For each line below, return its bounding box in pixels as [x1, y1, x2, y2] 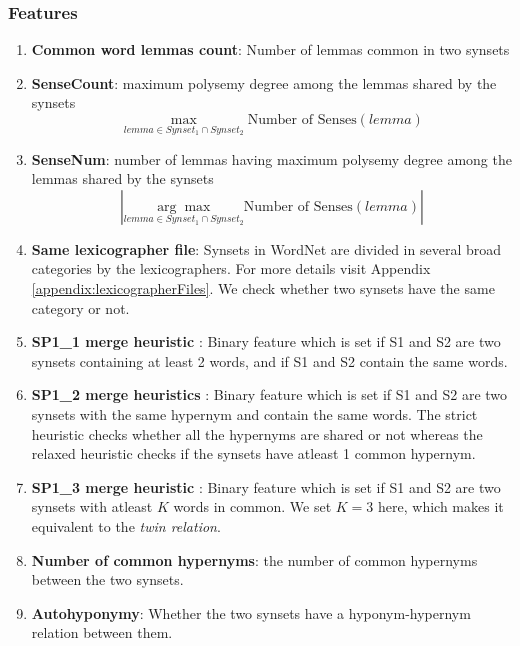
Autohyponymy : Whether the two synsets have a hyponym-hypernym [31, 602, 471, 623]
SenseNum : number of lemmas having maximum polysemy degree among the [31, 148, 512, 169]
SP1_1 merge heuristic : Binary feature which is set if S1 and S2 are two [31, 331, 501, 352]
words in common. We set [173, 496, 332, 517]
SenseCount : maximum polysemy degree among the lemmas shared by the [31, 72, 497, 93]
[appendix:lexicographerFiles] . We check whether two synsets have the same [31, 278, 495, 298]
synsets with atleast [31, 496, 153, 517]
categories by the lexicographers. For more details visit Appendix [31, 258, 431, 279]
